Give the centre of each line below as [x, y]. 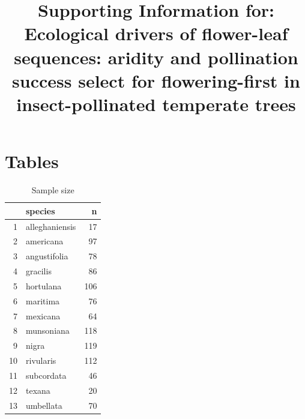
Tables [32, 161]
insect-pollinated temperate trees [156, 104]
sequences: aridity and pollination [156, 57]
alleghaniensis [51, 226]
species [41, 210]
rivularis [41, 360]
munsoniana [48, 330]
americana [45, 241]
